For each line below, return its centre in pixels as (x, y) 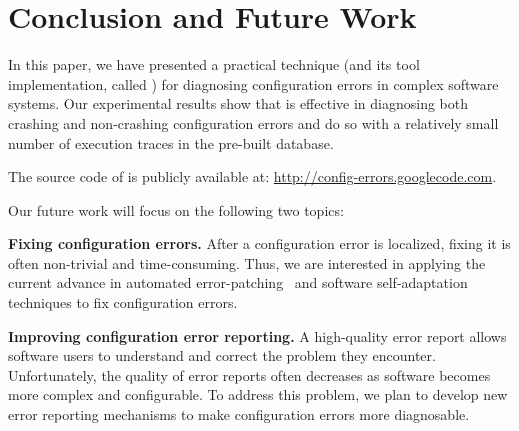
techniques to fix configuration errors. (123, 302)
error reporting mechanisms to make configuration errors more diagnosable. (239, 414)
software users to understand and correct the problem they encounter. (222, 355)
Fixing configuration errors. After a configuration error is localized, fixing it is (259, 243)
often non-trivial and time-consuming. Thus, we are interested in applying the (247, 262)
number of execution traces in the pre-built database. (171, 142)
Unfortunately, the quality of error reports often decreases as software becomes (249, 374)
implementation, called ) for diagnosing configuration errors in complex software (253, 83)
